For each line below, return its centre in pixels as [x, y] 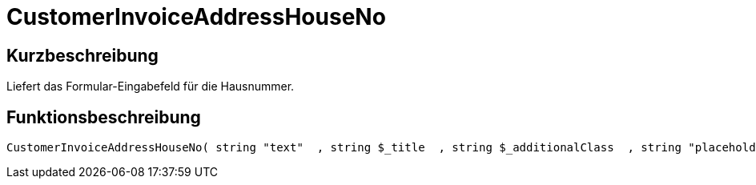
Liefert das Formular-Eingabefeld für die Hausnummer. [151, 86]
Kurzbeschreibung [82, 55]
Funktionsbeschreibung [104, 117]
